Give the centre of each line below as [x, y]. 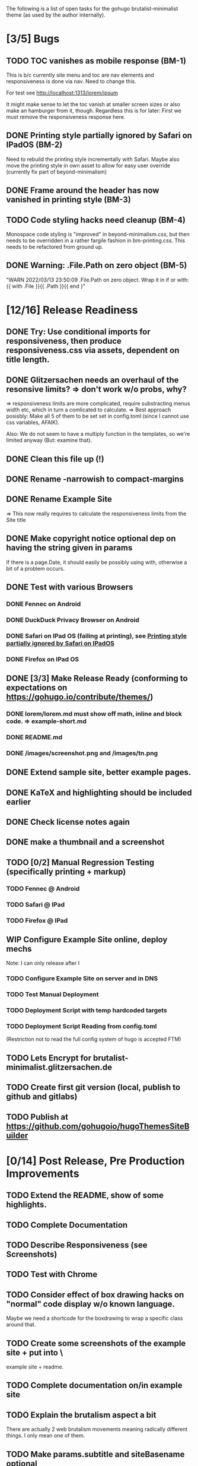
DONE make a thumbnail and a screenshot [85, 842]
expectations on [37, 688]
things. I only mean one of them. [46, 1436]
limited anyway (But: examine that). [49, 440]
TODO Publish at [37, 1117]
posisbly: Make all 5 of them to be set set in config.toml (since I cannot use [98, 416]
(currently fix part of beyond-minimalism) [56, 172]
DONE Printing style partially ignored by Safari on [99, 136]
